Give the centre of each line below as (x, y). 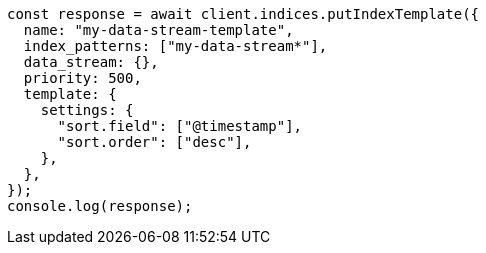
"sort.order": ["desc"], (154, 142)
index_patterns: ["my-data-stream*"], (175, 46)
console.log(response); (100, 206)
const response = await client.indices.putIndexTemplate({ (243, 14)
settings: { (87, 110)
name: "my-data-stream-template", (158, 30)
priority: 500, (82, 78)
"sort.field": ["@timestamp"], (180, 126)
